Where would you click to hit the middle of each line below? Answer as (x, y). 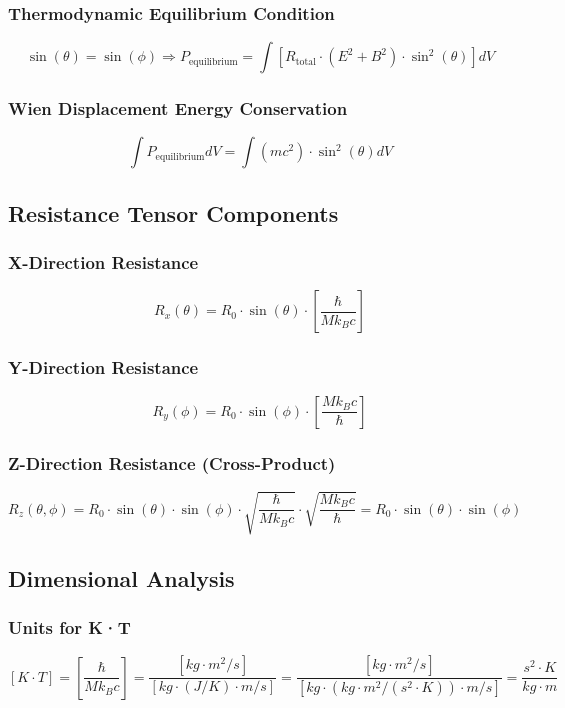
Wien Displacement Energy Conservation (178, 108)
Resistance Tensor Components (173, 212)
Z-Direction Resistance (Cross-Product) (172, 462)
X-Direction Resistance (103, 262)
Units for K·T (69, 627)
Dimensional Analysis (121, 577)
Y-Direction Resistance (103, 367)
